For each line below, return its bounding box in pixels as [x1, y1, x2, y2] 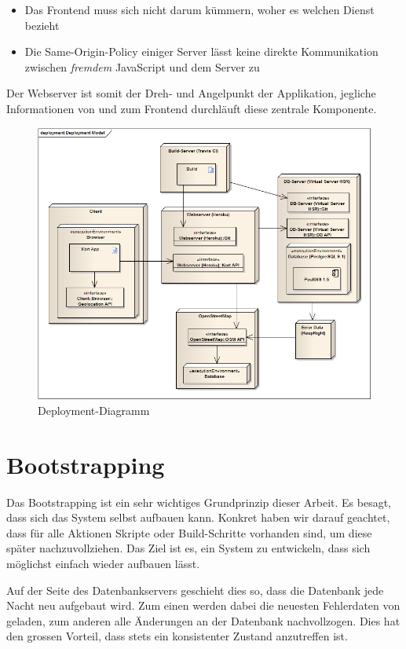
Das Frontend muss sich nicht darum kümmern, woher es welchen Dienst [24, 2, 375, 17]
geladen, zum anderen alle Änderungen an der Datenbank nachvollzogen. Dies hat [6, 612, 401, 629]
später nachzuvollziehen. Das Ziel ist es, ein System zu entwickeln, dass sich [6, 540, 371, 556]
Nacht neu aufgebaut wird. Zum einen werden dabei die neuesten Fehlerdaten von [6, 597, 401, 614]
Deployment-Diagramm [38, 401, 150, 418]
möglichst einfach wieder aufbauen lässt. [6, 555, 200, 572]
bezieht [24, 16, 60, 33]
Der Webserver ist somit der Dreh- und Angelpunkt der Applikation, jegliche [6, 85, 376, 101]
